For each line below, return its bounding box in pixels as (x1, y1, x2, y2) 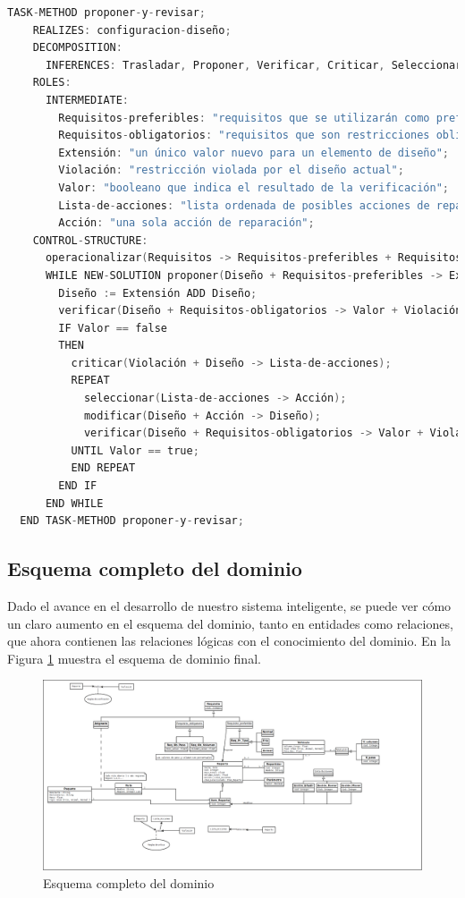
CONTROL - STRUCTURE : (32, 233, 148, 247)
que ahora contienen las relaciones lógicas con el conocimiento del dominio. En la (7, 631, 451, 650)
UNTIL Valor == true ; (71, 444, 199, 457)
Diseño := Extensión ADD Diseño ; (58, 286, 258, 300)
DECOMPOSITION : (32, 41, 123, 55)
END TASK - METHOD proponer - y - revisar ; (20, 514, 244, 528)
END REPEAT (71, 462, 136, 475)
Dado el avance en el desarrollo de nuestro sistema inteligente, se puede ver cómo (7, 597, 452, 615)
